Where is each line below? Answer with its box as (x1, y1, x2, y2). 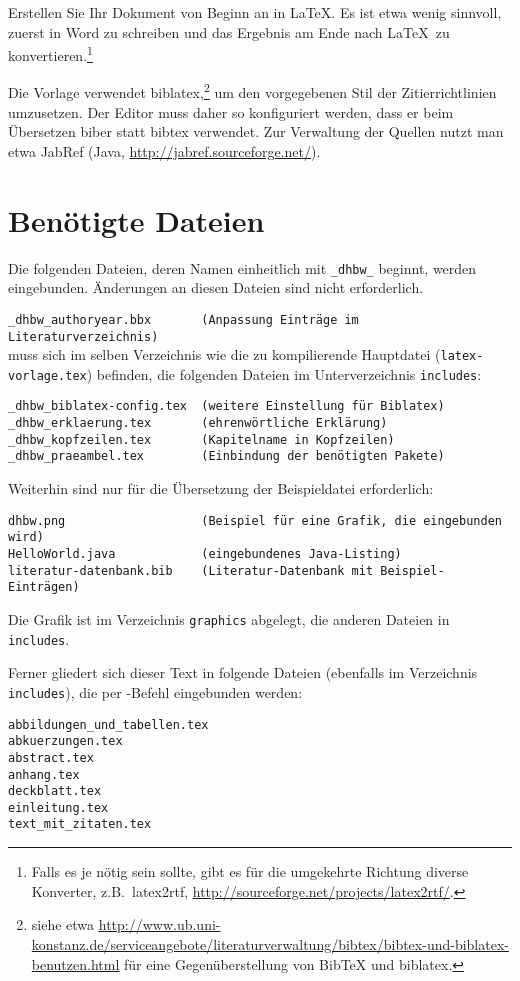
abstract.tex (8, 750, 94, 765)
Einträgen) (8, 580, 80, 595)
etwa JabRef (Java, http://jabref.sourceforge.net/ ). (8, 140, 321, 161)
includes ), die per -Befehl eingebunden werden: (8, 681, 303, 702)
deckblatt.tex (8, 784, 102, 799)
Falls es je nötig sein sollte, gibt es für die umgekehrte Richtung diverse (31, 861, 469, 882)
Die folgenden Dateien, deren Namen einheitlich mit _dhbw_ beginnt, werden (8, 257, 477, 278)
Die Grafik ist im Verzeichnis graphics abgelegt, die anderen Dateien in (8, 608, 450, 629)
